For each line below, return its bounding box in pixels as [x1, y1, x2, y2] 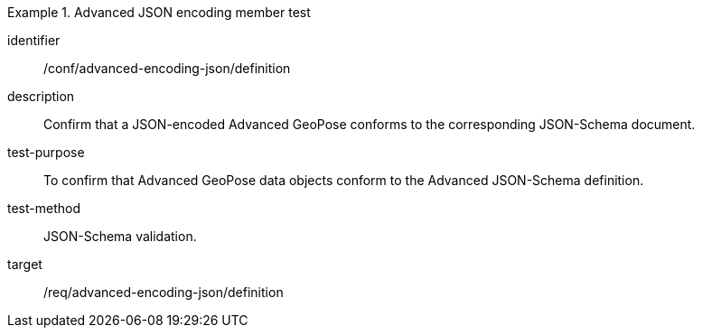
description [7, 88, 75, 104]
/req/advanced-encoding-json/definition [43, 284, 284, 300]
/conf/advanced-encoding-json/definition [43, 60, 291, 76]
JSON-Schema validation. [43, 228, 197, 244]
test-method [7, 200, 80, 216]
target [7, 256, 42, 272]
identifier [7, 33, 61, 48]
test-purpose [7, 144, 85, 160]
